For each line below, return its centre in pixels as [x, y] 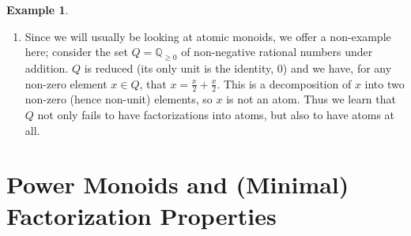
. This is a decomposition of [284, 83]
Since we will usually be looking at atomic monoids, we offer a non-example [208, 36]
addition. [47, 67]
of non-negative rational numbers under [277, 52]
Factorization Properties [141, 215]
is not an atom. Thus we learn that [311, 99]
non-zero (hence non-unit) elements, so [119, 99]
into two [385, 83]
